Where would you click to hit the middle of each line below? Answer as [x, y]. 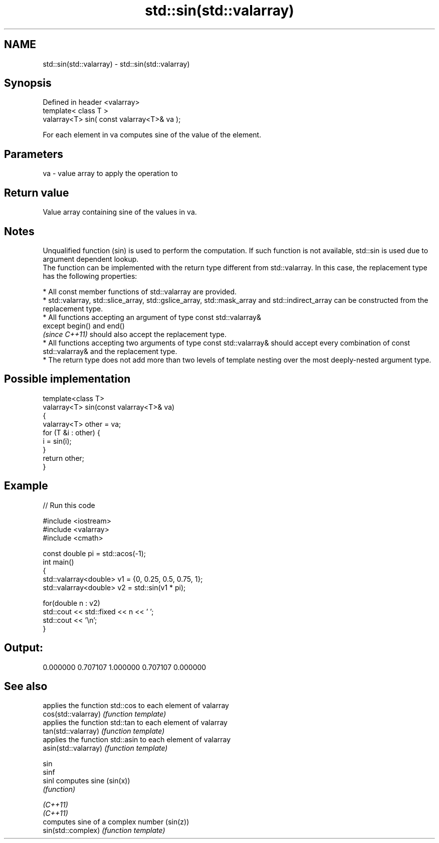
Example [26, 486]
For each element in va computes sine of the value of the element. [152, 135]
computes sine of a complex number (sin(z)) [116, 822]
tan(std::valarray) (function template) [104, 731]
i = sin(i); [57, 441]
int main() [58, 562]
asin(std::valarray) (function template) [105, 748]
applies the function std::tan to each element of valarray [135, 723]
